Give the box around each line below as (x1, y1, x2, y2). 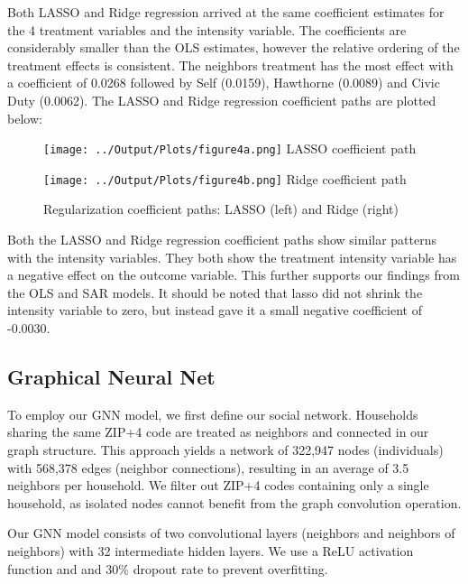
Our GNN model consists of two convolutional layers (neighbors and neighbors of (7, 524, 455, 542)
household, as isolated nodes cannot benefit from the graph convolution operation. (7, 493, 462, 512)
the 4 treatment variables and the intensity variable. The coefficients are (7, 20, 407, 39)
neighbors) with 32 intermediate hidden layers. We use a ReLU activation (7, 541, 414, 560)
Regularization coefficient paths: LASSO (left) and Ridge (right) (43, 199, 399, 218)
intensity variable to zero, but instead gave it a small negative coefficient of (7, 301, 422, 320)
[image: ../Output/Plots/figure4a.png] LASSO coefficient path (43, 139, 417, 158)
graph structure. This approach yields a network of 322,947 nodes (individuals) (7, 440, 444, 459)
